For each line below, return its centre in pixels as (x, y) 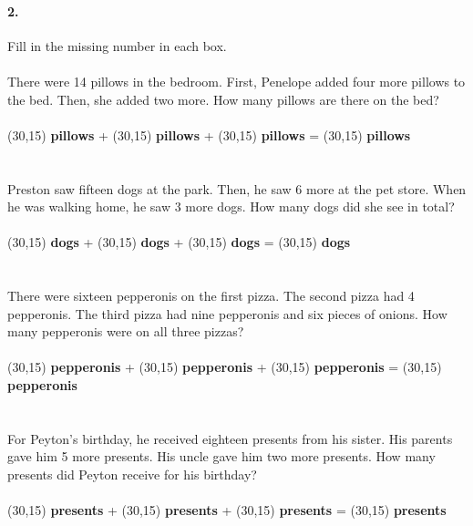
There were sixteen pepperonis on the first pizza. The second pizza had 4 (211, 296)
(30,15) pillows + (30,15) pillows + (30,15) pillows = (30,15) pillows (209, 134)
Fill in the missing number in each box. (117, 45)
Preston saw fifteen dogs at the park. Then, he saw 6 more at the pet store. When (237, 188)
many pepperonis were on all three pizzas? (126, 331)
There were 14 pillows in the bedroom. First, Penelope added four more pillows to (236, 81)
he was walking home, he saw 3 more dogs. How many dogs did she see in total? (231, 206)
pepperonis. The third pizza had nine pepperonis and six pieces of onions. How (227, 313)
